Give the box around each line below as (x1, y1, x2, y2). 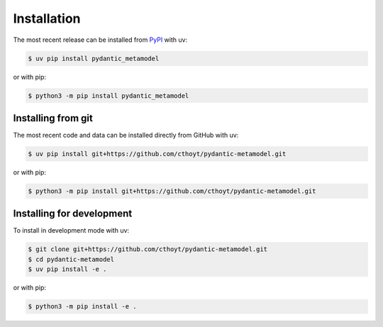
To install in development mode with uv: (13, 226, 130, 235)
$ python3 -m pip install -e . (28, 302, 138, 311)
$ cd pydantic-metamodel (28, 255, 115, 263)
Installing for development (13, 208, 133, 220)
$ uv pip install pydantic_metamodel (28, 54, 160, 62)
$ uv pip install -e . (28, 265, 107, 273)
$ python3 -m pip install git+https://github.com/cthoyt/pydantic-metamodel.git (28, 187, 316, 195)
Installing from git (13, 112, 94, 124)
